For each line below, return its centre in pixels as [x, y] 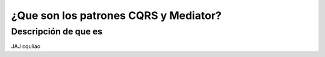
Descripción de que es [57, 31]
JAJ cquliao [26, 46]
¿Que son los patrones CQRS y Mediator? [116, 15]
